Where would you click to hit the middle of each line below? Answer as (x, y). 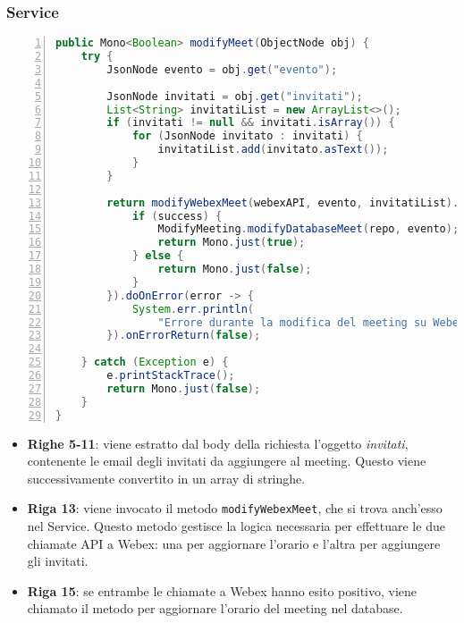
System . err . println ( (193, 309)
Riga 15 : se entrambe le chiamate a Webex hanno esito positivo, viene (222, 590)
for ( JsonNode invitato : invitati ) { (247, 136)
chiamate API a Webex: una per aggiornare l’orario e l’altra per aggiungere (234, 543)
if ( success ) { (177, 216)
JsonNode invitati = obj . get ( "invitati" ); (235, 96)
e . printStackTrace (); (171, 376)
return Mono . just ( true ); (232, 243)
